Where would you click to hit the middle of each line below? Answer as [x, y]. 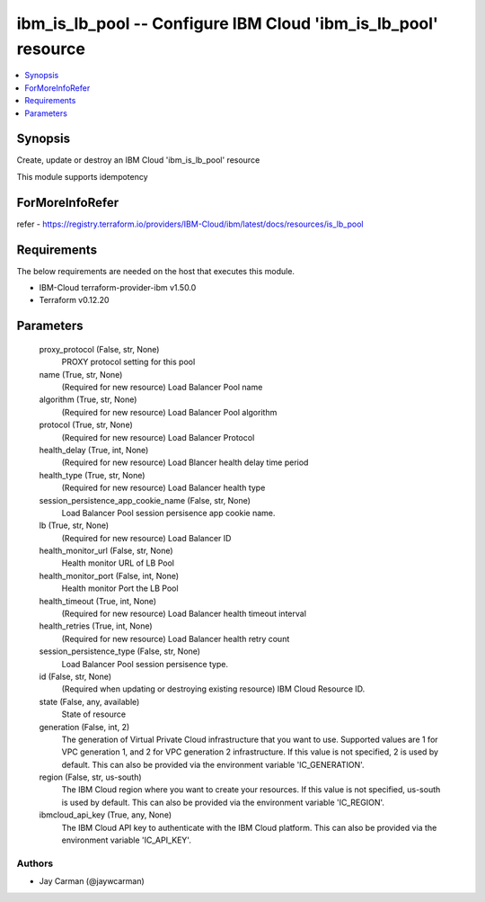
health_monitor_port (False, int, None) [109, 576]
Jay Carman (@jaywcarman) [92, 881]
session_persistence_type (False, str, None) [120, 651]
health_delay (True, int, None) [94, 450]
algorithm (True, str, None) [88, 399]
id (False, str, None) [75, 676]
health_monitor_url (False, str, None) [106, 551]
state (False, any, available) [89, 701]
